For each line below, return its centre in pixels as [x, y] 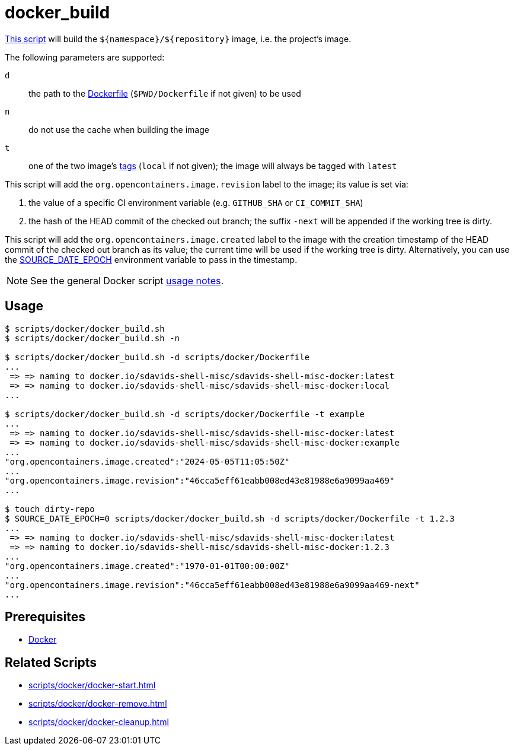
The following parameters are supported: [85, 57]
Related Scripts [51, 662]
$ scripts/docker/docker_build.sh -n [92, 338]
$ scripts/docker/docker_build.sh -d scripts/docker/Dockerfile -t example [185, 414]
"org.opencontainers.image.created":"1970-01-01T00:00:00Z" [147, 566]
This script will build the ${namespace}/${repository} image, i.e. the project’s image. [178, 39]
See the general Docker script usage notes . [127, 280]
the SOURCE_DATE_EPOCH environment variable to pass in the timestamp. [151, 259]
